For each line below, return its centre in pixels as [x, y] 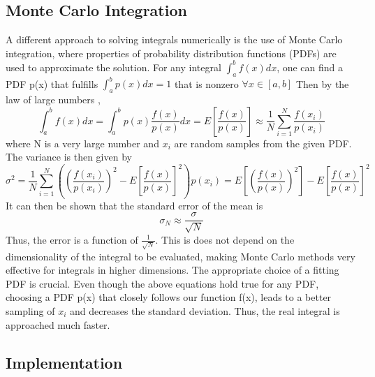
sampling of [30, 310]
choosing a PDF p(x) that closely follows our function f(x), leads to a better [169, 297]
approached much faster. [58, 324]
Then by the [322, 83]
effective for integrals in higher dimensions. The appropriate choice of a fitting [172, 270]
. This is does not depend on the [225, 239]
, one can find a [310, 67]
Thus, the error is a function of [72, 239]
